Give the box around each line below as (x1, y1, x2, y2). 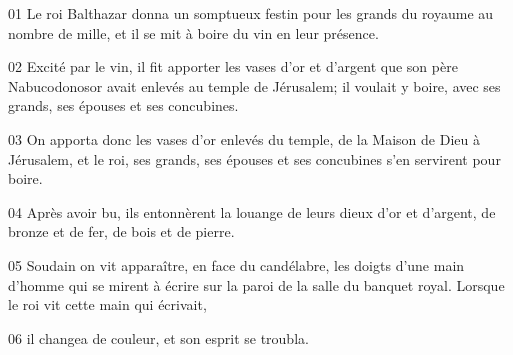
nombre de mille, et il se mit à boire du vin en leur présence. (8, 22, 379, 43)
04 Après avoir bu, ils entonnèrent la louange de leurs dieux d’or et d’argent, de (8, 201, 496, 222)
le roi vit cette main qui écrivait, (8, 294, 207, 315)
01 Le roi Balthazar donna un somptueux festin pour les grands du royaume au (8, 3, 494, 23)
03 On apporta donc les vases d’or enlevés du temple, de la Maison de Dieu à (8, 128, 480, 149)
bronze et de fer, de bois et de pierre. (8, 221, 235, 242)
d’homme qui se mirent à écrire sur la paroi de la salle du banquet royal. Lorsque (8, 274, 505, 295)
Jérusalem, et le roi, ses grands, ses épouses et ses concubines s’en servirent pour (8, 148, 501, 169)
